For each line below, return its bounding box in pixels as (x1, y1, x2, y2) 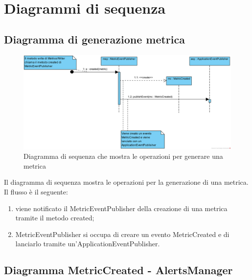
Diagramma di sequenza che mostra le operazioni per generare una (23, 151, 223, 161)
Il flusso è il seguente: (4, 186, 68, 196)
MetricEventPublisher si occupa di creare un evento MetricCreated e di (15, 229, 229, 239)
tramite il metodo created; (15, 213, 94, 223)
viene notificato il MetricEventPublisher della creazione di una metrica (15, 203, 228, 213)
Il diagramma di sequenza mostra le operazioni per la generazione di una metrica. (4, 177, 249, 187)
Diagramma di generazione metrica (4, 31, 185, 46)
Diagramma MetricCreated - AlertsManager (4, 262, 233, 278)
